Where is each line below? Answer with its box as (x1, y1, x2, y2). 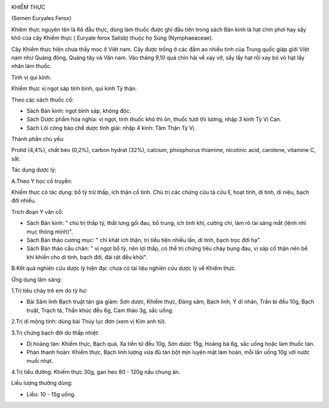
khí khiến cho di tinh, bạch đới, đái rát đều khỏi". (26, 253, 147, 261)
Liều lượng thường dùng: (11, 379, 73, 387)
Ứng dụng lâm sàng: (11, 275, 62, 283)
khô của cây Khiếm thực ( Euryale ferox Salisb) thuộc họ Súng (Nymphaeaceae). (11, 34, 213, 42)
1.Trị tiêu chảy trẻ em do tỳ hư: (11, 286, 88, 294)
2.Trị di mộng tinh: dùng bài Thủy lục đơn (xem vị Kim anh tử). (11, 318, 167, 325)
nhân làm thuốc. (11, 63, 52, 70)
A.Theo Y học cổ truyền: (11, 177, 73, 185)
